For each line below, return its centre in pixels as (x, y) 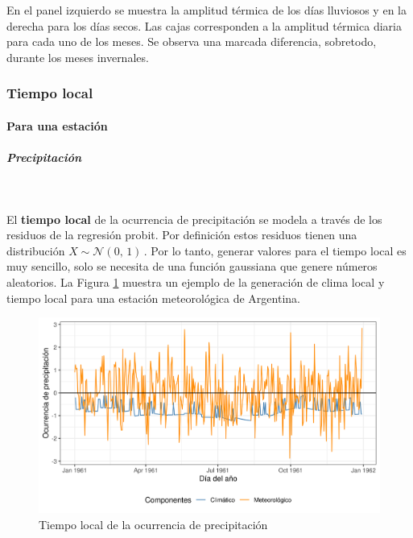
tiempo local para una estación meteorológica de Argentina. (153, 298)
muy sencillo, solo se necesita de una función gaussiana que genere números (192, 266)
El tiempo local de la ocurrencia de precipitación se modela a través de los (194, 219)
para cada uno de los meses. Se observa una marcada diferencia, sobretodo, (192, 41)
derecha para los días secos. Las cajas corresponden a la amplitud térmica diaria (204, 25)
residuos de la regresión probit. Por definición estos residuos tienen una (182, 235)
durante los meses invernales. (78, 57)
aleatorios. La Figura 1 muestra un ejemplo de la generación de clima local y (196, 281)
